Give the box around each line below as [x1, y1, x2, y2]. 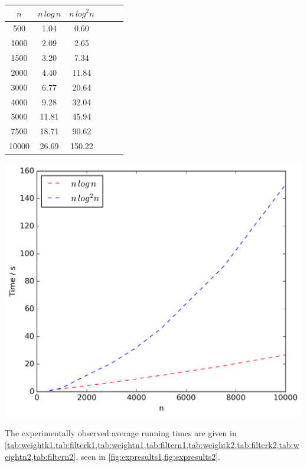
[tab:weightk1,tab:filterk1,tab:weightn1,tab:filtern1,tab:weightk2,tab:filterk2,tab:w [5, 439, 299, 451]
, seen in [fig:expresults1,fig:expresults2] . [76, 450, 220, 462]
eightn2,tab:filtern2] [5, 450, 76, 462]
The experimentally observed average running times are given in [5, 427, 237, 439]
